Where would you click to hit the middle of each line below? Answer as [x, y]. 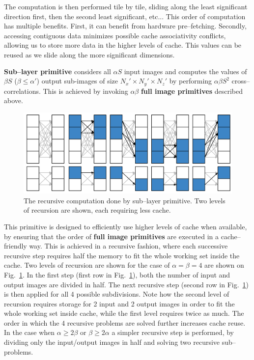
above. [14, 100]
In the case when [29, 332]
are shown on [224, 265]
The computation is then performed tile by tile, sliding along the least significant [126, 6]
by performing [191, 81]
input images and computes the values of [185, 71]
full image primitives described [192, 91]
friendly [15, 246]
